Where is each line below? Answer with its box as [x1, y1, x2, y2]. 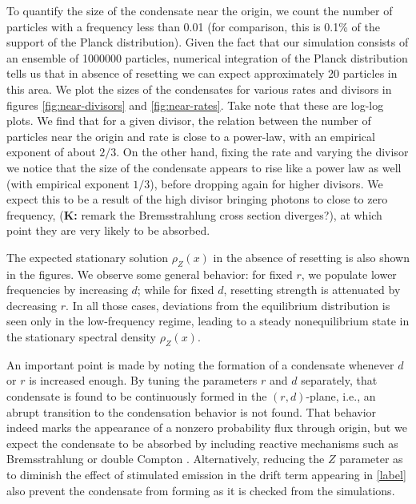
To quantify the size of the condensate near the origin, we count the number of [6, 2, 393, 18]
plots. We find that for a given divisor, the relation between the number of [6, 112, 371, 129]
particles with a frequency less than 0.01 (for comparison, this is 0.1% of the [6, 18, 380, 34]
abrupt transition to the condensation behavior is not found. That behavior [6, 403, 377, 420]
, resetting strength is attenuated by [223, 281, 401, 298]
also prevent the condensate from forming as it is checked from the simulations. [6, 482, 395, 498]
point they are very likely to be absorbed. [6, 222, 210, 239]
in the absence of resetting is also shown [213, 248, 410, 265]
